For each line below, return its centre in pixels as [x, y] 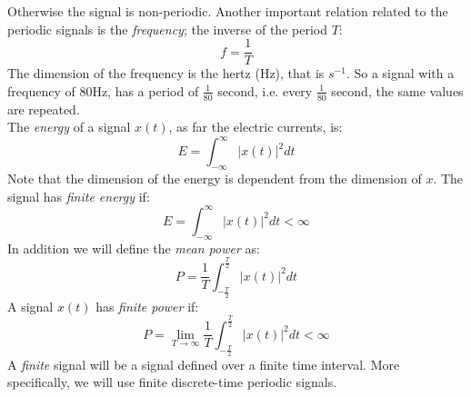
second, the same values [397, 90]
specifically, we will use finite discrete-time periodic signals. [172, 382]
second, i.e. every [265, 90]
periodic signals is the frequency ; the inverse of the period [167, 29]
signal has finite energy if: [79, 196]
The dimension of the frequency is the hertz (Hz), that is [166, 73]
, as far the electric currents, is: [256, 127]
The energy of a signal [69, 127]
